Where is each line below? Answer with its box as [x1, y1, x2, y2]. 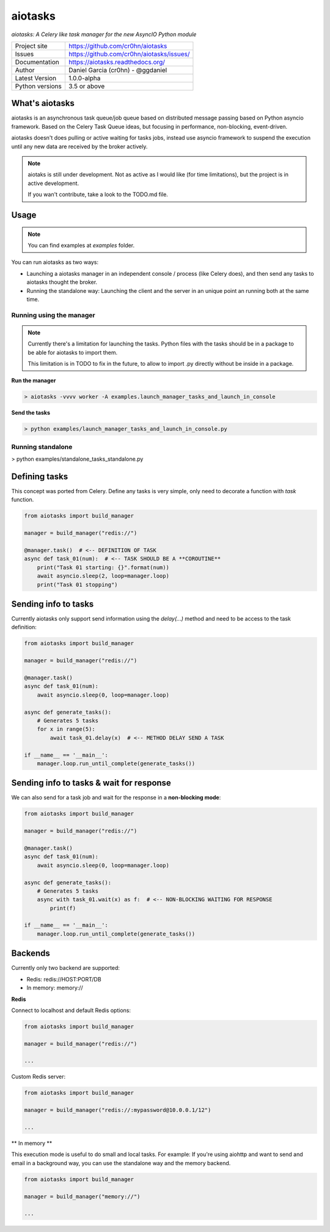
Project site [15, 42, 48, 50]
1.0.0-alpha [68, 74, 101, 82]
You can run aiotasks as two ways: [11, 259, 99, 266]
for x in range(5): [37, 726, 96, 733]
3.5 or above [68, 81, 105, 90]
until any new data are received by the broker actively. [11, 143, 148, 150]
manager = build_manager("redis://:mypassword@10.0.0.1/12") [24, 1106, 211, 1114]
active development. [28, 180, 79, 187]
